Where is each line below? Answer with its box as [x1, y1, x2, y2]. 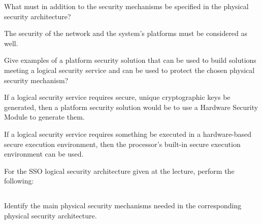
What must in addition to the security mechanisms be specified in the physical [4, 1, 249, 11]
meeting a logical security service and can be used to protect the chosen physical [4, 64, 255, 75]
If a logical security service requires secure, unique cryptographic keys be [4, 92, 231, 102]
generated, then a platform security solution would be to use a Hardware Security [4, 101, 258, 112]
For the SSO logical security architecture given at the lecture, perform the [4, 165, 235, 176]
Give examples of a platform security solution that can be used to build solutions [4, 55, 256, 65]
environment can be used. [4, 148, 84, 159]
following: [4, 175, 34, 186]
